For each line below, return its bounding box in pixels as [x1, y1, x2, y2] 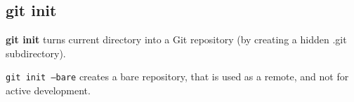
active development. [6, 83, 91, 98]
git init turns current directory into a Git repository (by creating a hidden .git [6, 32, 347, 47]
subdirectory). [6, 45, 66, 60]
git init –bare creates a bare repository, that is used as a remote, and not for [6, 69, 349, 84]
